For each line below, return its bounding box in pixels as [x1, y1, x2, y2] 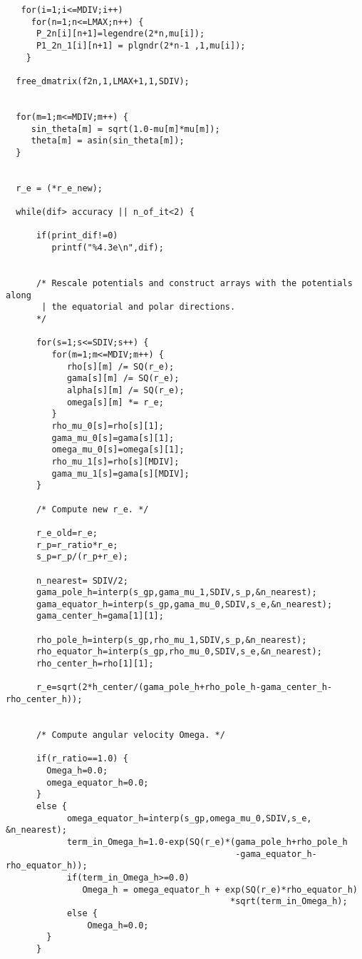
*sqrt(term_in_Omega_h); [230, 896, 348, 907]
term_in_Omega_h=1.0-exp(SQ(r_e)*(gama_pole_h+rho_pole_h [66, 836, 348, 847]
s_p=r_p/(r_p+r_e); [36, 552, 128, 562]
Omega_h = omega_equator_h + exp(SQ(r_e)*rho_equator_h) [82, 884, 358, 895]
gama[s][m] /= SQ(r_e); [66, 373, 180, 384]
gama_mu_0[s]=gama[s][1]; [51, 432, 175, 443]
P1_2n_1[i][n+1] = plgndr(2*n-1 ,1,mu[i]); [36, 40, 246, 51]
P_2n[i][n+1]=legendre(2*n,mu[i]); [36, 29, 205, 39]
